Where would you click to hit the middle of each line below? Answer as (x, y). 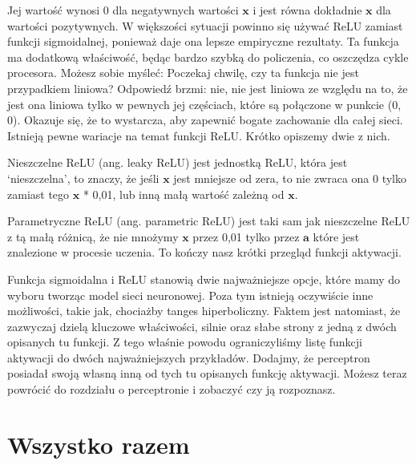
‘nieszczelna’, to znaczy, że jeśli (83, 178)
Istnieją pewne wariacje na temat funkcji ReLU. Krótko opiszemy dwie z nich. (199, 135)
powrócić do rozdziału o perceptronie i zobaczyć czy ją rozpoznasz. (172, 389)
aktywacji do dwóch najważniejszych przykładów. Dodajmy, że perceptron (189, 357)
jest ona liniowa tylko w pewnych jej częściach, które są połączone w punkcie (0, (204, 104)
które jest (336, 236)
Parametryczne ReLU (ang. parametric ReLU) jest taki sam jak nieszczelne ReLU (209, 221)
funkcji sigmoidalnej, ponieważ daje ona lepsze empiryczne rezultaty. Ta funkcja (203, 41)
